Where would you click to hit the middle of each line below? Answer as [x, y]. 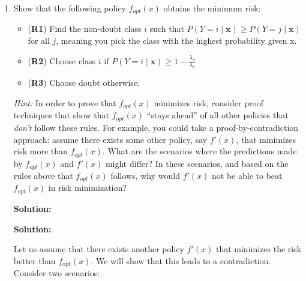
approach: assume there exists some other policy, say [110, 139]
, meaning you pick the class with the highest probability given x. [176, 41]
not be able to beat [247, 176]
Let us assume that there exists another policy [99, 249]
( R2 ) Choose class [62, 60]
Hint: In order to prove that [65, 103]
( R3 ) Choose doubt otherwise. [84, 83]
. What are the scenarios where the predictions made [199, 151]
